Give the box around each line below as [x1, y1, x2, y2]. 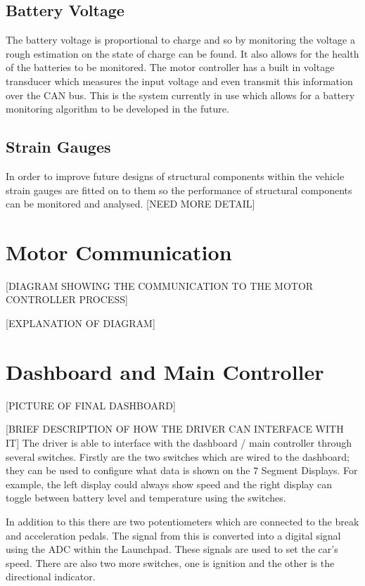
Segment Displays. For [261, 463, 358, 478]
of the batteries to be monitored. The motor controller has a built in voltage [6, 60, 335, 75]
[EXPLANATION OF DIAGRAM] [6, 316, 155, 331]
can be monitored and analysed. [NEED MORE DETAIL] [6, 196, 255, 211]
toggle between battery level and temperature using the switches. [6, 490, 286, 505]
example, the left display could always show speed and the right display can [6, 476, 332, 491]
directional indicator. [6, 569, 96, 584]
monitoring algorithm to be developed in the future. [6, 101, 229, 116]
